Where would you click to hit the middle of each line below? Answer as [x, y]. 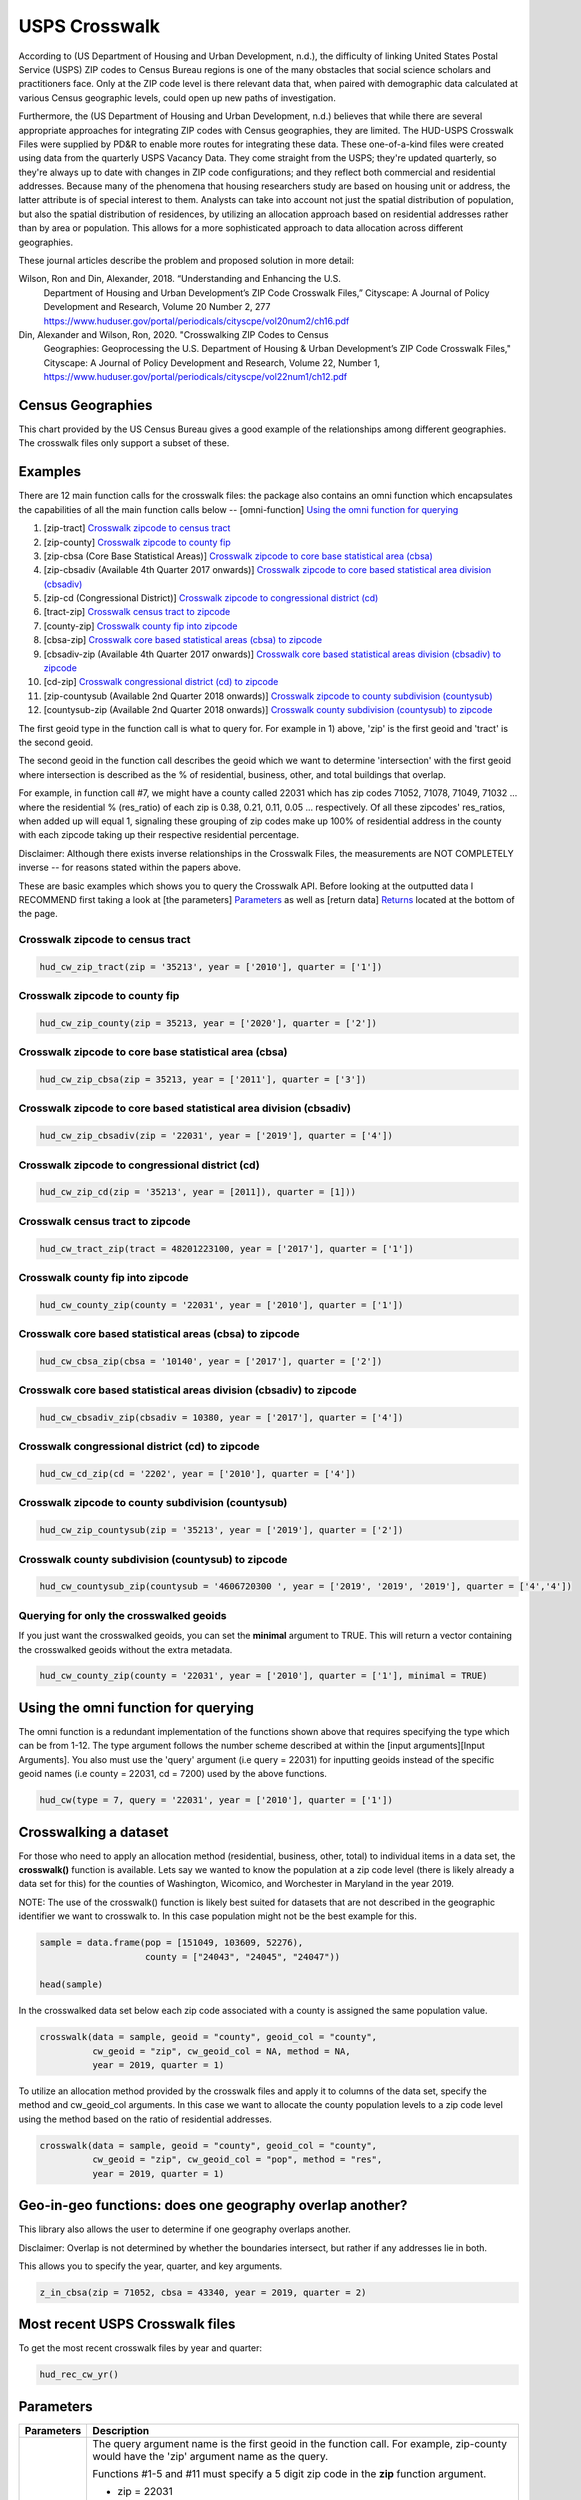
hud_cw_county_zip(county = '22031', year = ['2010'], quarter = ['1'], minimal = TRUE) [264, 1676]
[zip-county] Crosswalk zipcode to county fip [137, 542]
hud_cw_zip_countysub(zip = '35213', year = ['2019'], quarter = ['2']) [221, 1530]
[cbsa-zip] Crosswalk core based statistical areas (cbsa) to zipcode [183, 640]
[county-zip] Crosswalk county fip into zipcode [140, 626]
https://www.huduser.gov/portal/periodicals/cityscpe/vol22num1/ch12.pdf [195, 377]
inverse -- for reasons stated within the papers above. [130, 867]
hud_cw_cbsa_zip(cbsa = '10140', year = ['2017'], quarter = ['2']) [211, 1361]
